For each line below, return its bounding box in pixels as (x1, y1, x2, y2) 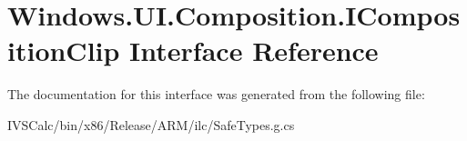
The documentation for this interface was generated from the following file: (7, 85, 425, 104)
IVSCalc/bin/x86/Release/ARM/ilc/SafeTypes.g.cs (7, 115, 295, 134)
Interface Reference (129, 32, 379, 69)
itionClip (7, 32, 120, 69)
